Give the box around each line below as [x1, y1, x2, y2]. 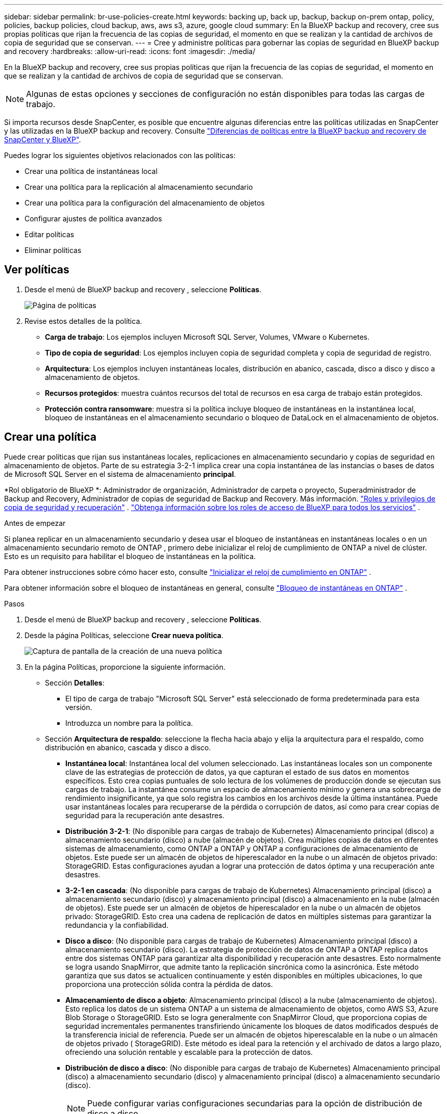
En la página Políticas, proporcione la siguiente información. [24, 662, 226, 671]
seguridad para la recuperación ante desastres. [65, 811, 225, 820]
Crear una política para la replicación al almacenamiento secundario [24, 183, 253, 191]
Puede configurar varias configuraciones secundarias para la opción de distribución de [87, 1098, 423, 1108]
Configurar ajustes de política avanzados [24, 214, 162, 223]
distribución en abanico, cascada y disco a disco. [45, 743, 211, 752]
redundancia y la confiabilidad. [65, 920, 169, 929]
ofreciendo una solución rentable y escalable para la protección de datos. [65, 1047, 313, 1056]
